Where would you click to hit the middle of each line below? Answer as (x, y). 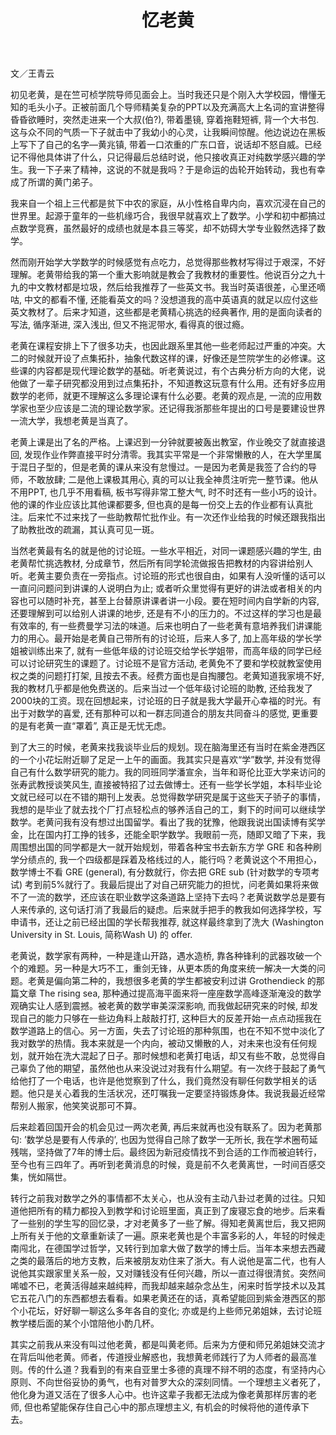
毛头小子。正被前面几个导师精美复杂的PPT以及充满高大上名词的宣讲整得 (176, 107)
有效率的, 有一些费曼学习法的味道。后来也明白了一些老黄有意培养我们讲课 (161, 626)
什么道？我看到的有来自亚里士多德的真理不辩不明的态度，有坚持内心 (185, 1370)
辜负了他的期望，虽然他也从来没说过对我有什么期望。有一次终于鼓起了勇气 (172, 1068)
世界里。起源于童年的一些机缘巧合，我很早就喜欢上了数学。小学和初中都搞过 (168, 216)
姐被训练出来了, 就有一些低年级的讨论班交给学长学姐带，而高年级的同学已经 (166, 651)
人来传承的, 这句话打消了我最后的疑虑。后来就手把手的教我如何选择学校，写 (166, 910)
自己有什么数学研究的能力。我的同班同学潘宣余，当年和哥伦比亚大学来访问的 (168, 772)
